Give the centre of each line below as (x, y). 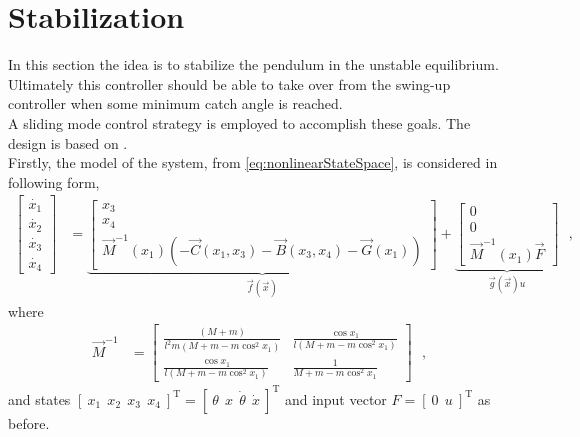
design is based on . (68, 142)
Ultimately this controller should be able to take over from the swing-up (229, 83)
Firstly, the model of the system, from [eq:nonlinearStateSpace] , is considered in (253, 162)
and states (39, 398)
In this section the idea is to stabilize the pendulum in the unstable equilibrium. (253, 64)
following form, (54, 181)
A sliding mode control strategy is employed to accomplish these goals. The (239, 122)
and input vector (335, 398)
